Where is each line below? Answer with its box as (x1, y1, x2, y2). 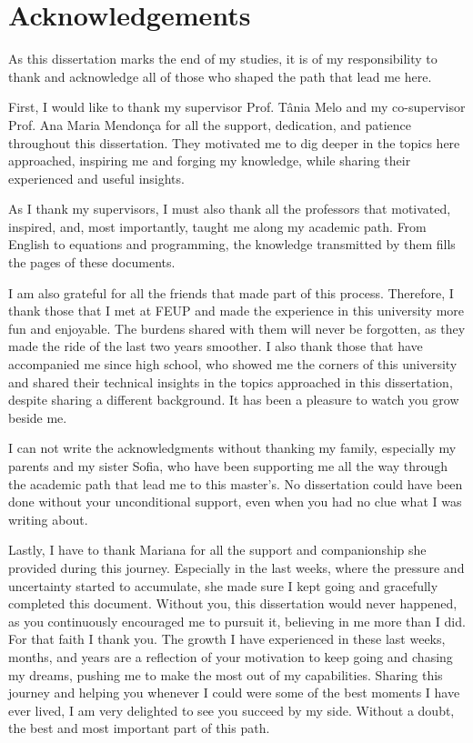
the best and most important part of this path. (8, 718, 270, 738)
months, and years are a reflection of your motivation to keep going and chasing (8, 647, 453, 666)
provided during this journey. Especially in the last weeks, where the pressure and (8, 557, 465, 577)
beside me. (8, 407, 67, 427)
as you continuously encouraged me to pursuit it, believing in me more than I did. (8, 611, 466, 630)
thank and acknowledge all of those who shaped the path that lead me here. (8, 66, 432, 85)
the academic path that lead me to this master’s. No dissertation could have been (8, 474, 463, 493)
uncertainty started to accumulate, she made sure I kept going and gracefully (8, 576, 438, 595)
